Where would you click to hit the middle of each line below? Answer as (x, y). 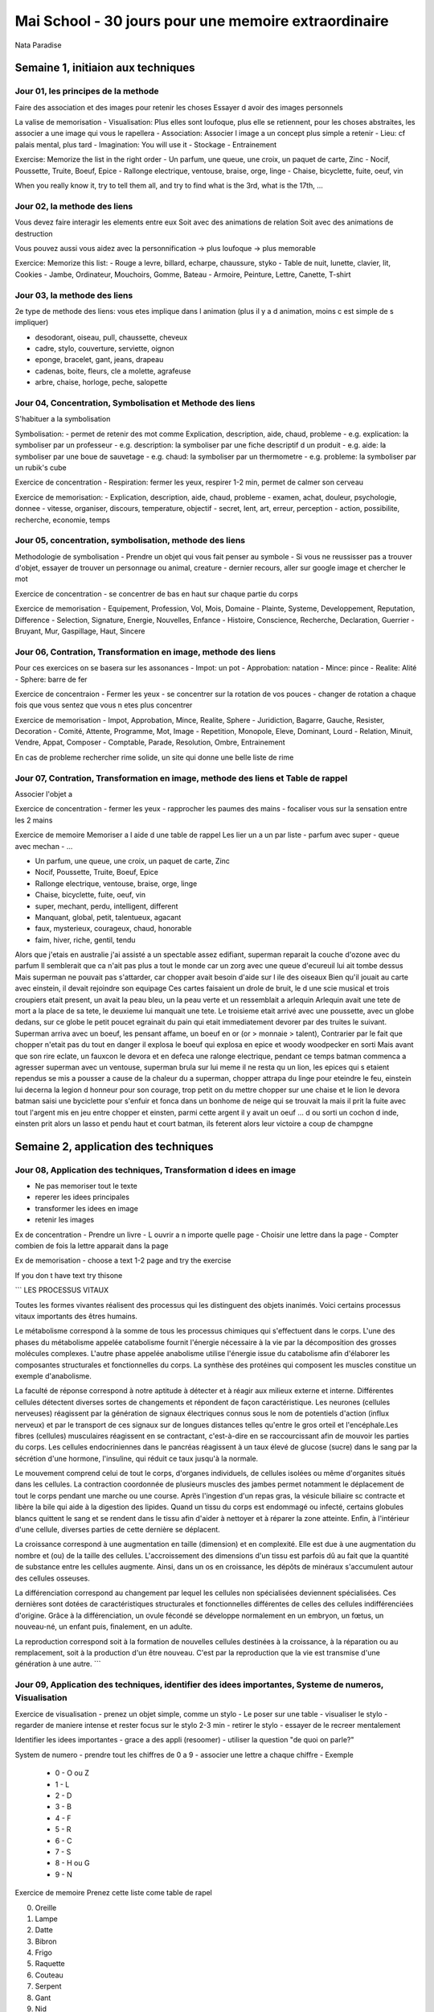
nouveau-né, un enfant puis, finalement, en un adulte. (104, 1627)
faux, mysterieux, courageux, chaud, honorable (113, 929)
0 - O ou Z (72, 1773)
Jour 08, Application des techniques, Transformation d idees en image (156, 1169)
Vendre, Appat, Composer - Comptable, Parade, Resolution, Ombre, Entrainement (150, 742)
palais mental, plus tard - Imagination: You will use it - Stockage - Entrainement (146, 144)
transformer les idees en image (86, 1208)
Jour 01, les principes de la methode (87, 91)
